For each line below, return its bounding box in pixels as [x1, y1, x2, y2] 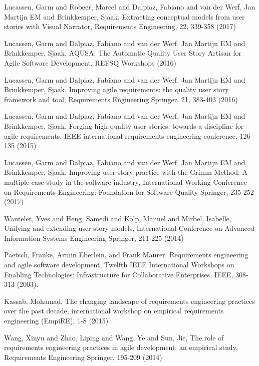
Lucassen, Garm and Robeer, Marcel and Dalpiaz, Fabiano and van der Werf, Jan [4, 2, 255, 12]
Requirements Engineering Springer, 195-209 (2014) [4, 351, 162, 362]
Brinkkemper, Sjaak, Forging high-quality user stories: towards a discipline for [4, 120, 244, 131]
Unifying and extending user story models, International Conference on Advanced [4, 223, 254, 233]
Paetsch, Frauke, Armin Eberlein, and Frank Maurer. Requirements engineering [4, 249, 248, 260]
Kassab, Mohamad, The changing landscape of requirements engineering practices [4, 295, 255, 306]
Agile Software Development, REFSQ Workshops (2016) [4, 57, 177, 68]
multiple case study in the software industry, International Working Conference [4, 176, 247, 187]
